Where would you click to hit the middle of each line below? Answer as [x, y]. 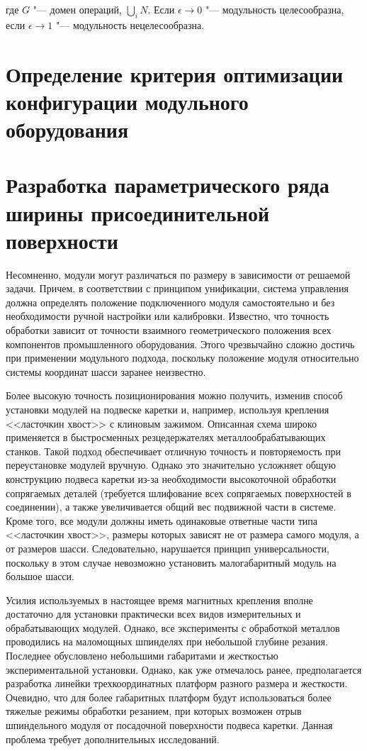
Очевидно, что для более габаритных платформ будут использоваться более [169, 697]
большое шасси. [40, 576]
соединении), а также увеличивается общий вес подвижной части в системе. [171, 507]
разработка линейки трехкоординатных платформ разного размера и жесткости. [177, 683]
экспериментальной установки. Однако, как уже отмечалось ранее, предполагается [184, 669]
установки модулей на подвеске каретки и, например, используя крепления [168, 409]
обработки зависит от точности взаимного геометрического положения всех [169, 330]
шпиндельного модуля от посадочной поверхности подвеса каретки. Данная [169, 725]
